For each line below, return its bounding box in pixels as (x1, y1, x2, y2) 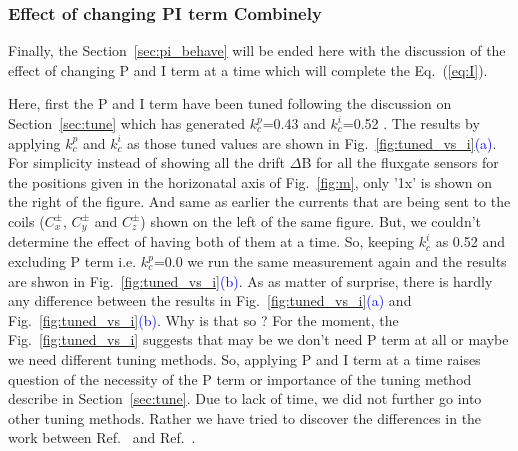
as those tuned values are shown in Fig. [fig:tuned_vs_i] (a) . (127, 132, 497, 153)
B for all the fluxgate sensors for (301, 152, 499, 173)
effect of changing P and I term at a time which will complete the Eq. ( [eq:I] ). (8, 59, 488, 80)
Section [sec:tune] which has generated (8, 113, 246, 133)
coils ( (8, 210, 45, 231)
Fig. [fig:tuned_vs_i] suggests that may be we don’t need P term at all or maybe (8, 329, 509, 350)
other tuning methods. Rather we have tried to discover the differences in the (8, 407, 482, 428)
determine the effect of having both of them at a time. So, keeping (8, 231, 415, 252)
